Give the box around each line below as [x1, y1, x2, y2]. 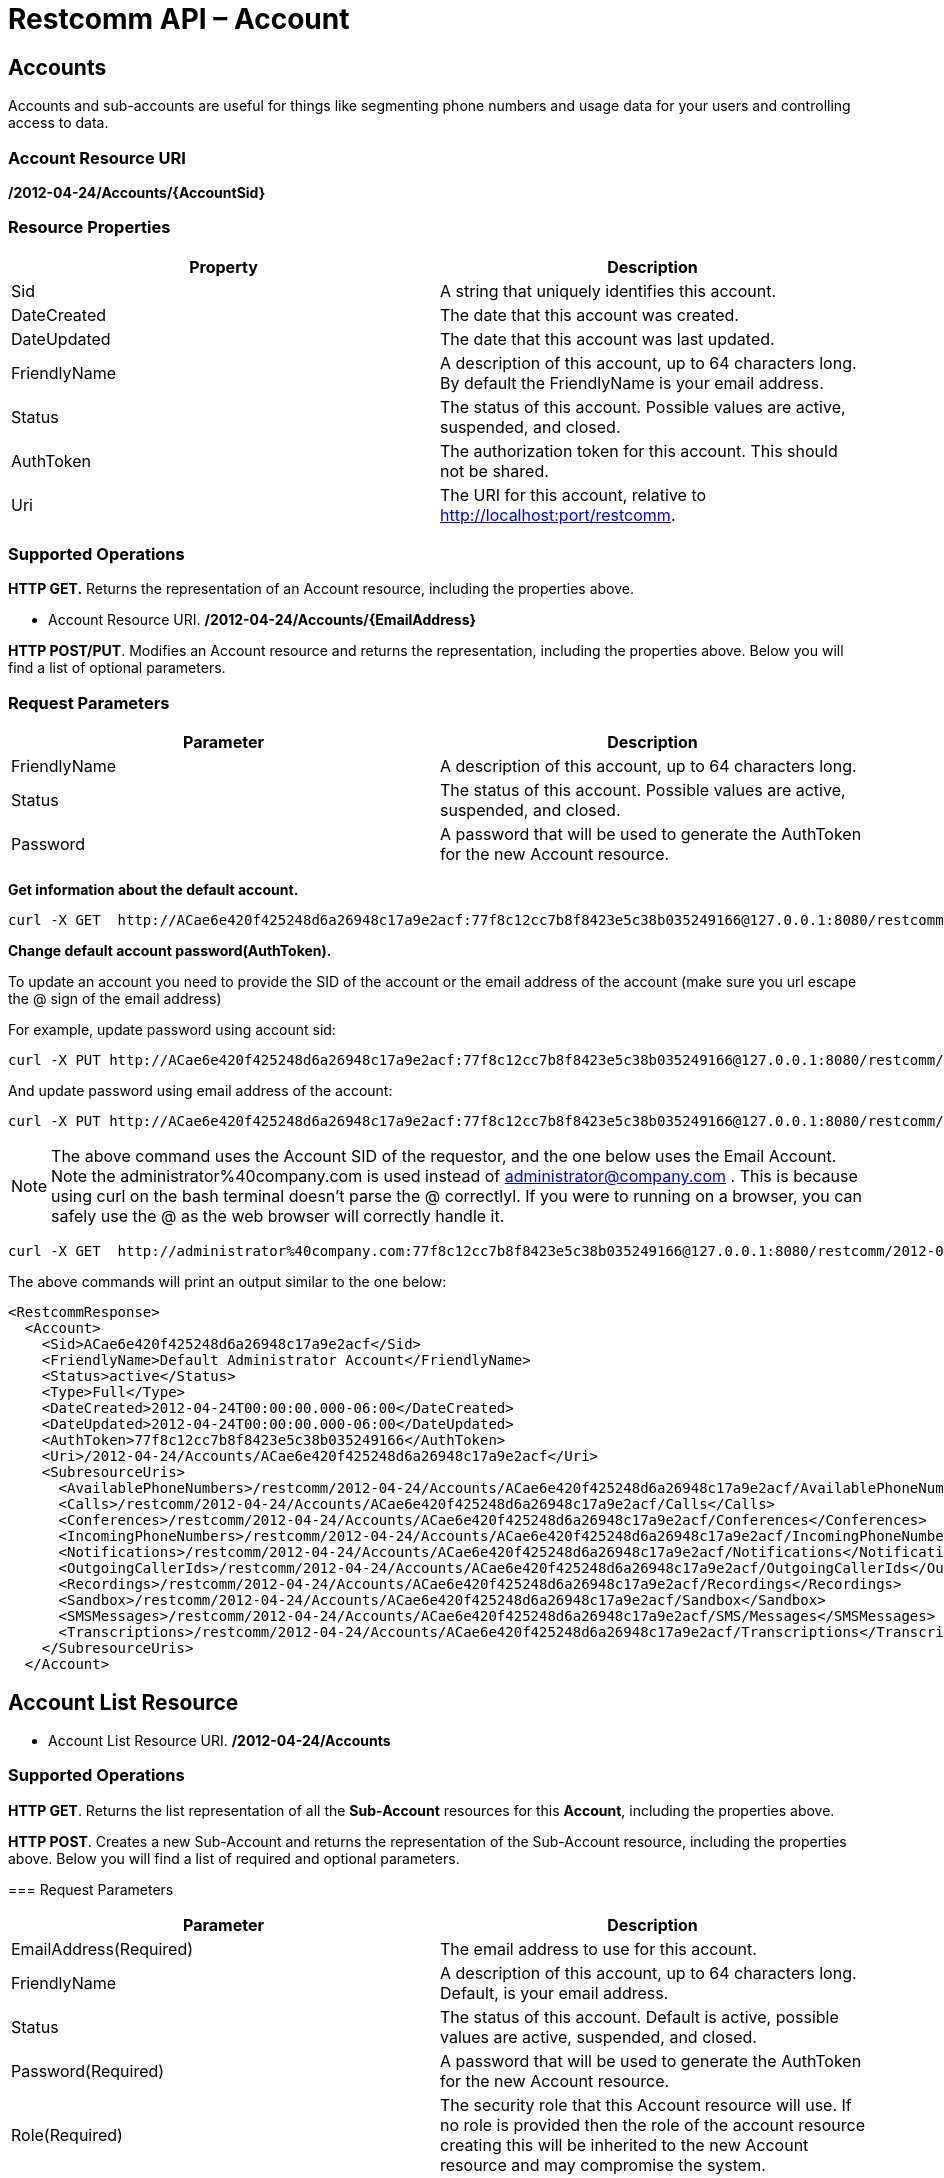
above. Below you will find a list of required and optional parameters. [8, 1849, 460, 1867]
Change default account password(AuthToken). [8, 942, 332, 960]
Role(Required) [11, 2124, 123, 2145]
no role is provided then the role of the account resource [440, 2114, 865, 2135]
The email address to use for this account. [440, 1938, 757, 1959]
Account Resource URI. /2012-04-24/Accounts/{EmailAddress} [48, 611, 477, 629]
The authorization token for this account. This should [440, 440, 838, 461]
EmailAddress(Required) [11, 1938, 194, 1959]
